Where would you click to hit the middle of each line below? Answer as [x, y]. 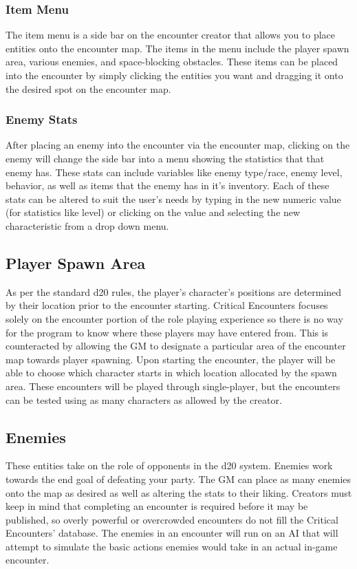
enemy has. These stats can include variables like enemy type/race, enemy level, [174, 172]
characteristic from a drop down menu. [87, 225]
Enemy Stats [42, 119]
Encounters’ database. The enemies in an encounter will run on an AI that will [172, 533]
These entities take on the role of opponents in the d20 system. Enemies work [169, 465]
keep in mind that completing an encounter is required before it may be [157, 506]
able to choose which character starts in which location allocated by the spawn [171, 373]
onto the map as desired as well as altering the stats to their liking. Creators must [179, 492]
